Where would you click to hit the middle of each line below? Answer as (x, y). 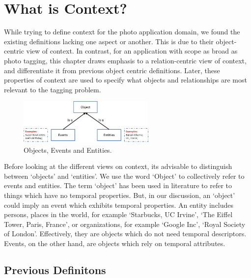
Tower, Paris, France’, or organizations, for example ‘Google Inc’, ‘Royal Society (125, 224)
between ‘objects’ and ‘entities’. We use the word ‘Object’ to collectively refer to (124, 176)
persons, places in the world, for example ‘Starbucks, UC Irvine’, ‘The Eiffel (118, 214)
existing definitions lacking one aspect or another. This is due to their (109, 41)
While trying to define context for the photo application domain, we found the (122, 32)
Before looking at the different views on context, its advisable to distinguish (118, 166)
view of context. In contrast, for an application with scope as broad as (132, 51)
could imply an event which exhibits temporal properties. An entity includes (119, 205)
